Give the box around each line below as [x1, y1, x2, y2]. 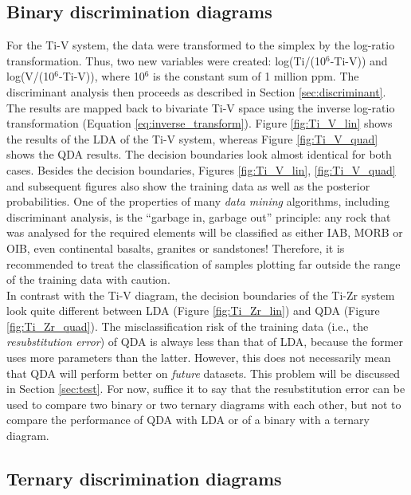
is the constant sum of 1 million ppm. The [153, 68, 359, 84]
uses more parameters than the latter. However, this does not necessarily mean [6, 349, 391, 366]
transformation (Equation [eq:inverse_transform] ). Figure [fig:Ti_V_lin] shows [6, 115, 393, 132]
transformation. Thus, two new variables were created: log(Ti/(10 [6, 52, 326, 69]
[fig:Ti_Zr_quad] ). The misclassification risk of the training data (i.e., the [6, 317, 369, 334]
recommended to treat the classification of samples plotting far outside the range [6, 255, 401, 272]
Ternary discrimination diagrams [6, 466, 282, 491]
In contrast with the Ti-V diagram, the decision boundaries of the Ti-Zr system [6, 286, 395, 303]
